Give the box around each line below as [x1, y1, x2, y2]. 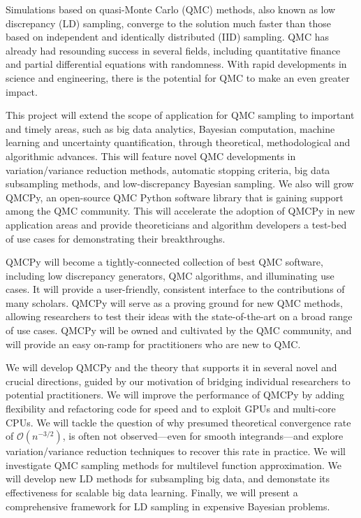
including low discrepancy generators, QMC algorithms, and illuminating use [6, 268, 334, 282]
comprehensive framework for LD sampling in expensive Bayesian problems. [6, 498, 330, 513]
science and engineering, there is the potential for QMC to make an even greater [6, 70, 350, 85]
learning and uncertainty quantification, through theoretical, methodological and [6, 135, 351, 150]
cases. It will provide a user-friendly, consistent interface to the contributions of [6, 282, 345, 296]
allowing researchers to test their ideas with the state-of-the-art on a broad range [6, 309, 353, 324]
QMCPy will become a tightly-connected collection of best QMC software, [6, 254, 323, 269]
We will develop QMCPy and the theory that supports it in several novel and [6, 360, 337, 375]
